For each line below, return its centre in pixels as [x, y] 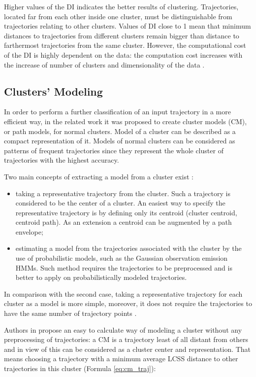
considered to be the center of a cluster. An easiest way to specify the [120, 203]
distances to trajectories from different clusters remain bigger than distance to [122, 35]
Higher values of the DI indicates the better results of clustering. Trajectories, [121, 6]
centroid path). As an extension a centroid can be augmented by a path [124, 222]
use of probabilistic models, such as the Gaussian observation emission [122, 258]
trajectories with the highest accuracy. [62, 160]
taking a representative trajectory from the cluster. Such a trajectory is [123, 193]
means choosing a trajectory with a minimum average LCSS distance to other [121, 359]
